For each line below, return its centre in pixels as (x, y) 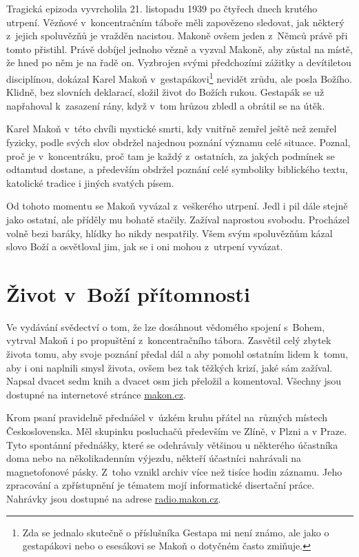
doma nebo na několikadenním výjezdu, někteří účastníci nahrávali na (154, 458)
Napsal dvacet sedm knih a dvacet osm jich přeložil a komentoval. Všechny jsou (174, 381)
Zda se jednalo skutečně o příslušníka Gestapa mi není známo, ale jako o (176, 532)
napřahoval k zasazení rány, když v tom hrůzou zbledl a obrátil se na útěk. (166, 105)
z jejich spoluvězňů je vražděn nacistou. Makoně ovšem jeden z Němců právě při (177, 36)
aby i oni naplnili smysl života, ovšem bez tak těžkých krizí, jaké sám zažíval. (170, 367)
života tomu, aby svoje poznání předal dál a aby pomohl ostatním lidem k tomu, (177, 354)
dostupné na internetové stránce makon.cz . (96, 394)
